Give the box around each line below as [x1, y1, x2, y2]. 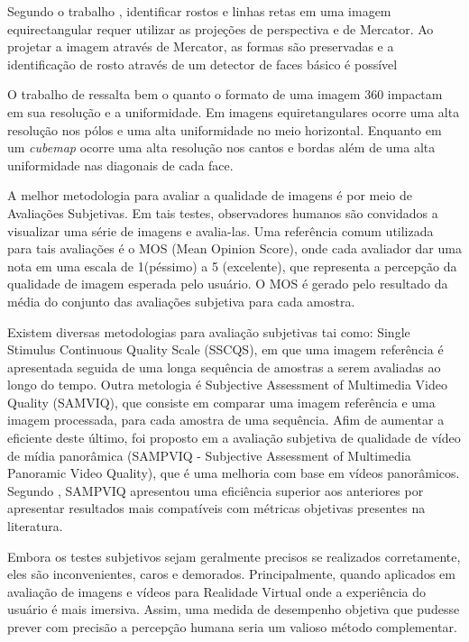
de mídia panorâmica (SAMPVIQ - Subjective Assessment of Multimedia [7, 445, 411, 464]
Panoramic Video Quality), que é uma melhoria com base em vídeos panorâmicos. [7, 463, 460, 482]
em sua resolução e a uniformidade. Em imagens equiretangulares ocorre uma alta [7, 102, 460, 121]
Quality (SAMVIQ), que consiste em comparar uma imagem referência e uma [7, 392, 436, 411]
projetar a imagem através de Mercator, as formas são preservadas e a [7, 37, 394, 56]
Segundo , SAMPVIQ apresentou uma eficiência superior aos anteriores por [7, 481, 424, 500]
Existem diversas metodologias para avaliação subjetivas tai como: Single [7, 322, 410, 341]
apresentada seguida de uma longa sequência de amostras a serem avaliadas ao [7, 357, 441, 376]
